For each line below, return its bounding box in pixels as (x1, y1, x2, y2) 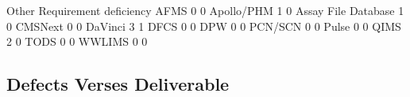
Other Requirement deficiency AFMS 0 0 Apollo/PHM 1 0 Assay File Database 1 (6, 2, 404, 18)
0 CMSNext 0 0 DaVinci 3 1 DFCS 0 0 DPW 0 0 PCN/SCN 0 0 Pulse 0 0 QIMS (6, 17, 401, 34)
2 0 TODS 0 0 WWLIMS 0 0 (6, 33, 148, 50)
